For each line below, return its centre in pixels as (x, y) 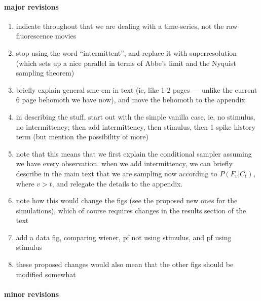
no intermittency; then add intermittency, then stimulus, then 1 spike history (136, 126)
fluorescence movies (46, 36)
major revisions (31, 6)
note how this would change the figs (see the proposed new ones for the (127, 200)
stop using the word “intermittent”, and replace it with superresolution (126, 52)
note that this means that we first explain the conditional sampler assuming (134, 153)
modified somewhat (46, 274)
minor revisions (32, 294)
